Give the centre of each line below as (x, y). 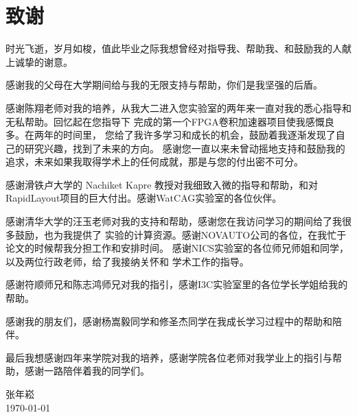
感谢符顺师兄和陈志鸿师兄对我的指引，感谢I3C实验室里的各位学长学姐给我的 (177, 284)
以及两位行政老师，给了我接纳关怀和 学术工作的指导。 (127, 261)
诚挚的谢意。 (44, 61)
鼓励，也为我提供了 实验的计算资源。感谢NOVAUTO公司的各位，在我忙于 (181, 234)
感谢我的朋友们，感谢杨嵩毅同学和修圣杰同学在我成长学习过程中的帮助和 (169, 321)
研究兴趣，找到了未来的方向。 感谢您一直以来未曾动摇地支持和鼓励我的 (185, 148)
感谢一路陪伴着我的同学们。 (87, 371)
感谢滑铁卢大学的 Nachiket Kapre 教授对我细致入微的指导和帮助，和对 (162, 184)
